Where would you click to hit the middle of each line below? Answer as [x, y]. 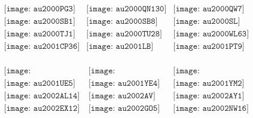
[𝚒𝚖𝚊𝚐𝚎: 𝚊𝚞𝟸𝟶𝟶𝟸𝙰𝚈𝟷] [209, 96]
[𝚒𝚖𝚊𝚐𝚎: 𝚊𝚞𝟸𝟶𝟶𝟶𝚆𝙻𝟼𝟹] [211, 34]
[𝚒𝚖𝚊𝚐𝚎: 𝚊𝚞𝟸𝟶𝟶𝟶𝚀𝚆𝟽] [209, 9]
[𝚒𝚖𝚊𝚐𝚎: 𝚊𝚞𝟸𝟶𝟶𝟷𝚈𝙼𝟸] [209, 84]
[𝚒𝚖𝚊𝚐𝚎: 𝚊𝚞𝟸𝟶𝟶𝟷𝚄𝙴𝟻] [39, 84]
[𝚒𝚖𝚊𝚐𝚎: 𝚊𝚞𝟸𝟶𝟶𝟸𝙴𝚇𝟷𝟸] [42, 109]
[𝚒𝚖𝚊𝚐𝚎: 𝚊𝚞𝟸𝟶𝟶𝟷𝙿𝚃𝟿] [209, 47]
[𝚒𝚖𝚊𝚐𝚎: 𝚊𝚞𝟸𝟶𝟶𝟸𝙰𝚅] [122, 96]
